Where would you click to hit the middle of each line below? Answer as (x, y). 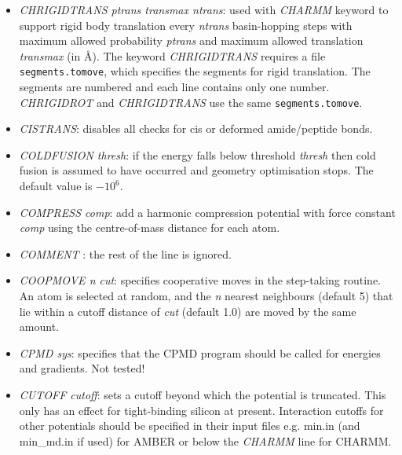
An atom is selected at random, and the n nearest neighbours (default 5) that (206, 296)
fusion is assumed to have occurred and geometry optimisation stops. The (196, 170)
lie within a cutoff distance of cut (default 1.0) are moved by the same (188, 311)
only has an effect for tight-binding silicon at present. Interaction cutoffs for (201, 410)
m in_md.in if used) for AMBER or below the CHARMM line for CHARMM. (205, 440)
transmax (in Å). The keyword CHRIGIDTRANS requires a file (172, 55)
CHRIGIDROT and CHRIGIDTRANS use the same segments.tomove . (191, 102)
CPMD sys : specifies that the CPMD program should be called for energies (200, 352)
